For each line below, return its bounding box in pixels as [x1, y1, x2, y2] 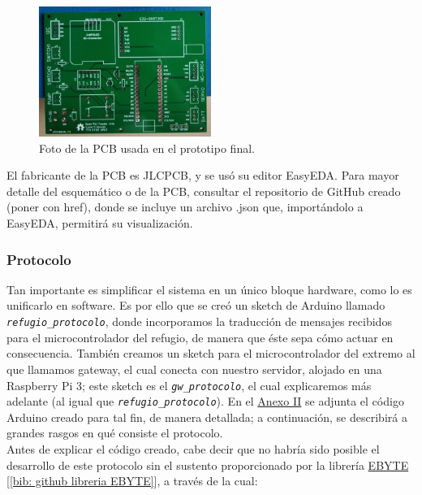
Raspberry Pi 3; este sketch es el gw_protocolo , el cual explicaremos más [6, 376, 372, 393]
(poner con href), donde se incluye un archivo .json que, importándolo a [6, 198, 364, 215]
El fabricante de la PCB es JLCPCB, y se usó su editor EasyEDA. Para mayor [6, 167, 399, 184]
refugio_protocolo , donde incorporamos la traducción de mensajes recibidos [6, 313, 392, 330]
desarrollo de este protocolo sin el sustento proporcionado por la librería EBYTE [6, 456, 409, 473]
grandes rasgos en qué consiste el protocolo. [6, 424, 223, 441]
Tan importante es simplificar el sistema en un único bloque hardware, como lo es [6, 280, 412, 297]
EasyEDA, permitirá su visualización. [6, 215, 193, 232]
